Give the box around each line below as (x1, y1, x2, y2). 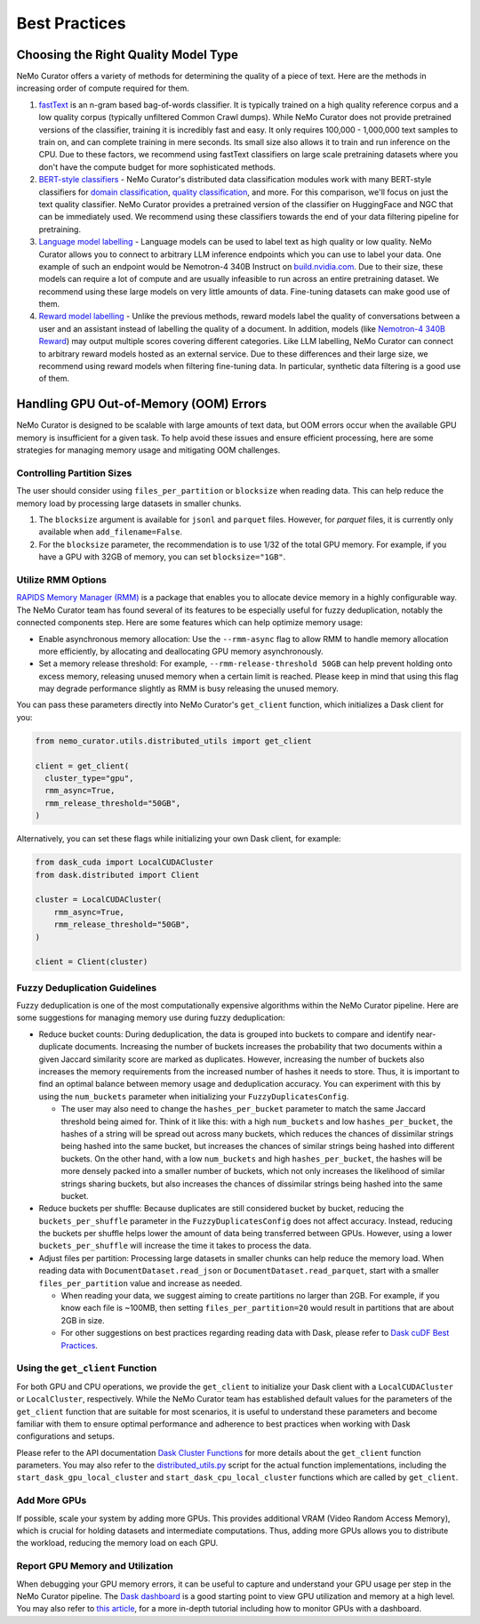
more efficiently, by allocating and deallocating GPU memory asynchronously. (38, 646, 324, 656)
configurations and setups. (16, 1431, 116, 1442)
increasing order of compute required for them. (16, 83, 190, 93)
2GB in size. (60, 1314, 106, 1325)
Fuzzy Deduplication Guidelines (16, 981, 157, 993)
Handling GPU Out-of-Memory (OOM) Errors (16, 397, 267, 412)
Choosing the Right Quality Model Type (16, 47, 239, 62)
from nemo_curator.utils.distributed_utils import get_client (35, 736, 312, 746)
